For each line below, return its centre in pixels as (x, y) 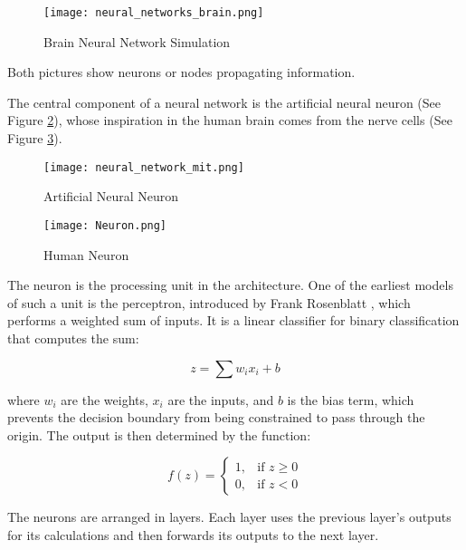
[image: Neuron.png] (105, 225)
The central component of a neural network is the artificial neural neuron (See (224, 102)
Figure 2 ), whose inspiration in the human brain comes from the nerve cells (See (230, 120)
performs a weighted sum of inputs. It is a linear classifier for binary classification (233, 320)
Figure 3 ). (35, 138)
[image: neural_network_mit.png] (144, 167)
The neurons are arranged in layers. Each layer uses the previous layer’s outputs (229, 517)
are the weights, (105, 399)
